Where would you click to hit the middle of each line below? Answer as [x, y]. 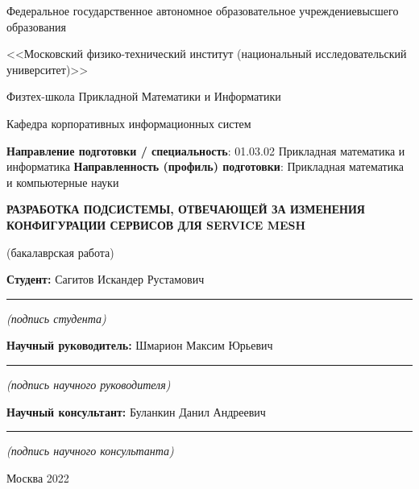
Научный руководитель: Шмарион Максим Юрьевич [140, 345]
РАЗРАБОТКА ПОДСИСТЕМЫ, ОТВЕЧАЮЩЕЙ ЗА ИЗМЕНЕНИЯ [186, 209]
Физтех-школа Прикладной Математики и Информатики [144, 96]
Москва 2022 [38, 477]
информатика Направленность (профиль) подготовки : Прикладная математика [205, 166]
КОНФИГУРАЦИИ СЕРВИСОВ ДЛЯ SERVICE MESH [156, 224]
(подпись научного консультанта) [90, 451]
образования [36, 26]
